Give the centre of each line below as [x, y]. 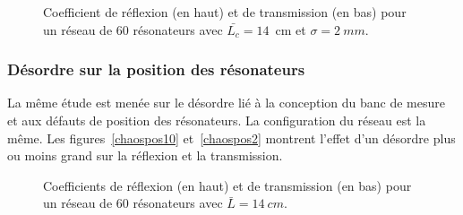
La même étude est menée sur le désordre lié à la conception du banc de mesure [227, 103]
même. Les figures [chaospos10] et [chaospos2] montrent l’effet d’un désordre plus [231, 138]
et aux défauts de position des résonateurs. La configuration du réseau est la [217, 120]
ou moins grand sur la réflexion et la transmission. [145, 155]
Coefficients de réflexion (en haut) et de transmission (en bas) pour [227, 185]
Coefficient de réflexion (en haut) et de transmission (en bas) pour [225, 12]
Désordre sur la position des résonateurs [156, 69]
